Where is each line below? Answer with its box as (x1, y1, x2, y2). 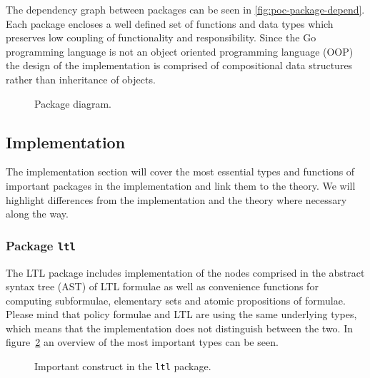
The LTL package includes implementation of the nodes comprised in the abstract (6, 265, 365, 280)
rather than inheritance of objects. (6, 71, 156, 86)
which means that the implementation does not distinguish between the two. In (6, 320, 354, 335)
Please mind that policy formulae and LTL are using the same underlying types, (6, 307, 357, 322)
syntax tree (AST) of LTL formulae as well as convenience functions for (6, 279, 319, 294)
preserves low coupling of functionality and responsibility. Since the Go (6, 30, 316, 45)
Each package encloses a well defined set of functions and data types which (6, 16, 334, 31)
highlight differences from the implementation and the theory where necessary (6, 192, 347, 207)
